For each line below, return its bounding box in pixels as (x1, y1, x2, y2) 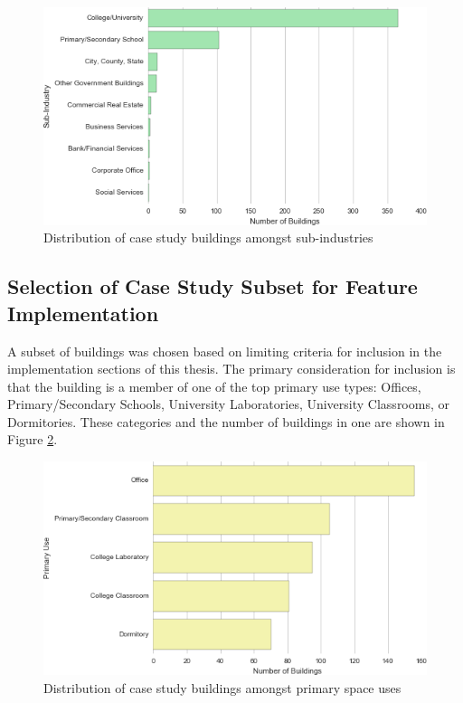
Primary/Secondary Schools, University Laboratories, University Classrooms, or (7, 394, 449, 413)
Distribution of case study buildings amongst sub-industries (43, 228, 373, 247)
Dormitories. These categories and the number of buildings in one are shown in (7, 412, 445, 431)
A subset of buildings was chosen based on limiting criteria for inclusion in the (7, 341, 442, 360)
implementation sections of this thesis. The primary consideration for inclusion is (7, 359, 456, 378)
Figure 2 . (7, 430, 58, 449)
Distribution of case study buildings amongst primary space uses (43, 679, 402, 698)
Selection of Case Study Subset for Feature (7, 272, 418, 300)
